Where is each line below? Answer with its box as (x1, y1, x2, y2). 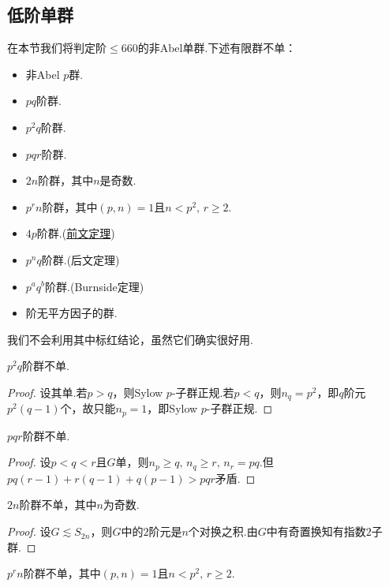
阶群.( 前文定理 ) (36, 225, 115, 241)
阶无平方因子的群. (25, 305, 118, 321)
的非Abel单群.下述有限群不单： (137, 39, 297, 56)
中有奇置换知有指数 (266, 523, 366, 540)
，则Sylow (112, 383, 163, 400)
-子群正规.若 (171, 383, 234, 400)
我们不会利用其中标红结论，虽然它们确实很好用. (7, 331, 253, 347)
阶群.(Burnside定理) (45, 278, 144, 294)
